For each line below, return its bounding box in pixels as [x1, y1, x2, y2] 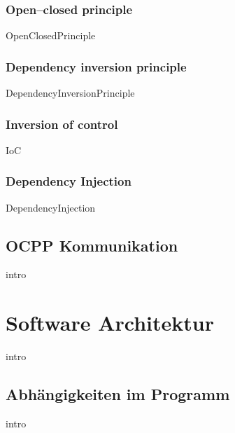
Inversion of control [6, 115, 118, 132]
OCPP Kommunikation [6, 234, 178, 256]
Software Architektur [6, 308, 215, 337]
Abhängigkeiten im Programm [6, 383, 230, 405]
